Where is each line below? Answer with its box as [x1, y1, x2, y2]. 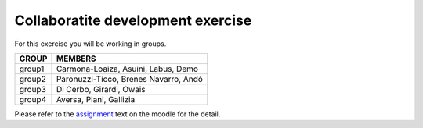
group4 [19, 94, 47, 105]
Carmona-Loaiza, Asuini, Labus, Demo [56, 63, 199, 74]
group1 [19, 63, 45, 74]
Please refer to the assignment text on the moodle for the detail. [14, 109, 221, 119]
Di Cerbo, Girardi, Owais [56, 84, 146, 94]
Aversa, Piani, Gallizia [56, 94, 136, 105]
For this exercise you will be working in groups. [14, 39, 167, 48]
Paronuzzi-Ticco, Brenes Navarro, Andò [56, 73, 204, 84]
